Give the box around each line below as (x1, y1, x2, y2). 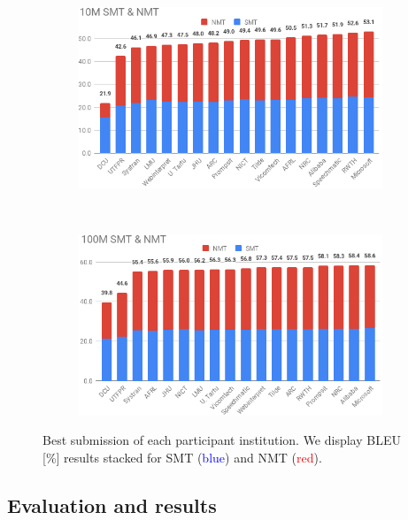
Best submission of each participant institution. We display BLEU (42, 431, 401, 449)
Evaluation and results (7, 491, 217, 518)
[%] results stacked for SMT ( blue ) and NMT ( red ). (42, 447, 322, 466)
